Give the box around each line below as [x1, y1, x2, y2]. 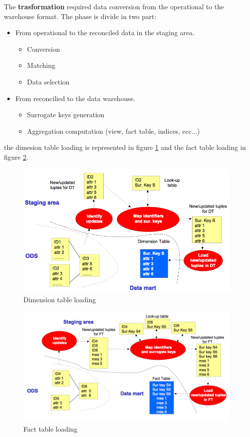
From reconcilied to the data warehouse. [15, 93, 135, 103]
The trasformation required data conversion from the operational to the [4, 1, 224, 11]
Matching [27, 60, 56, 70]
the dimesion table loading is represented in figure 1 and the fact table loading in [4, 142, 246, 152]
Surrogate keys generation [27, 109, 105, 120]
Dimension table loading [23, 294, 96, 305]
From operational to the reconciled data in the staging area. [15, 27, 194, 38]
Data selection [27, 76, 70, 86]
